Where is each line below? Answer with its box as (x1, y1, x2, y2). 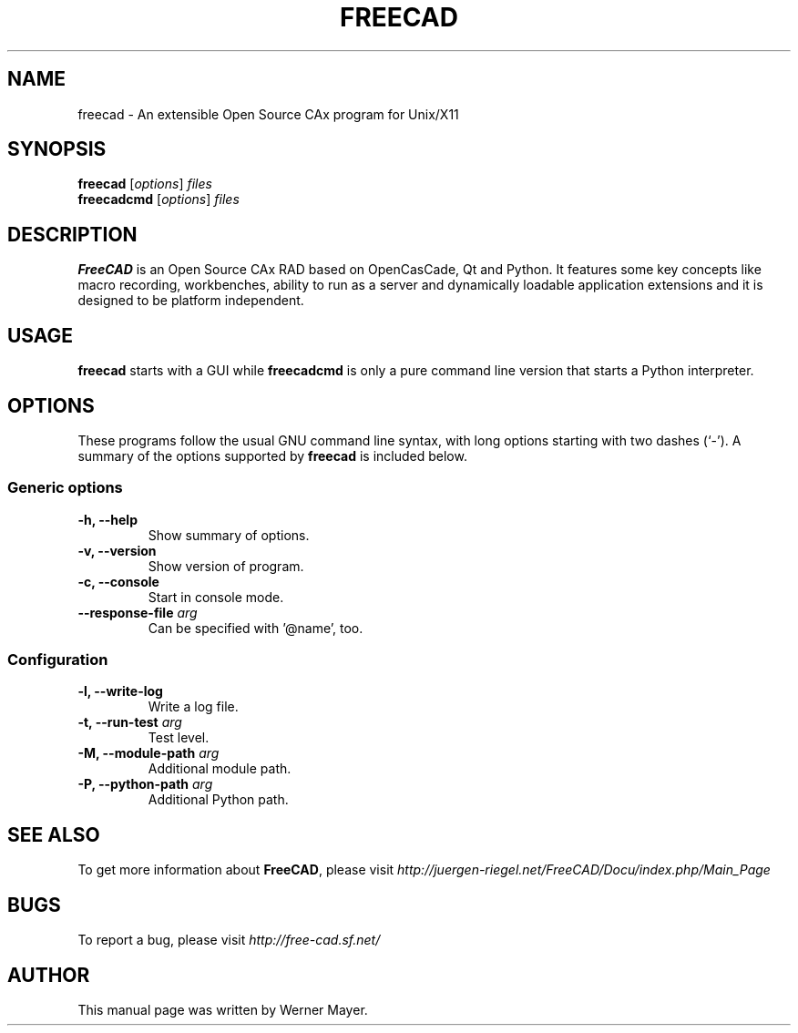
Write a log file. (148, 699, 239, 715)
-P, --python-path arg (77, 776, 213, 793)
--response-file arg (77, 604, 198, 620)
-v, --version (77, 542, 157, 558)
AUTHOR (7, 963, 90, 987)
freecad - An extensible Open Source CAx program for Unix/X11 (77, 106, 459, 122)
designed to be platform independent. (77, 292, 304, 309)
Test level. (148, 730, 210, 746)
